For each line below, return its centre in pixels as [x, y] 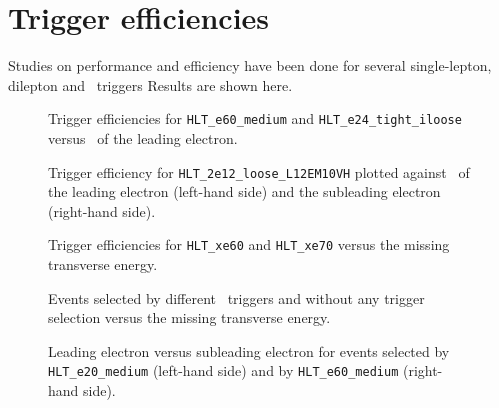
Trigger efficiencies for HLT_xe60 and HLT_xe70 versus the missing [249, 244]
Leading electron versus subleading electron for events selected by [249, 350]
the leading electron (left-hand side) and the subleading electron [244, 191]
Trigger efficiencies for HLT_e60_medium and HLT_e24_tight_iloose [255, 118]
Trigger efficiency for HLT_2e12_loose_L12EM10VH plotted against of [259, 171]
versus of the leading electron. [143, 137]
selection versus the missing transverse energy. [189, 317]
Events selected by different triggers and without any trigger [236, 297]
